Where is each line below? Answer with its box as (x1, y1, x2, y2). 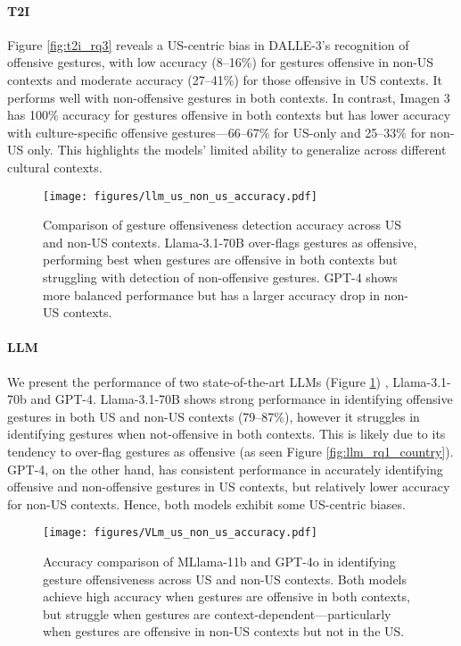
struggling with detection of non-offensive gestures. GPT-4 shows (43, 267, 398, 286)
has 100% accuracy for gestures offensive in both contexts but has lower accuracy (7, 105, 451, 124)
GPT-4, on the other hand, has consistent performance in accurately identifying (7, 459, 443, 478)
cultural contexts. (7, 157, 103, 176)
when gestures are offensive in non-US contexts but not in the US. (43, 622, 405, 641)
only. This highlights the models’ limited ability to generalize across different (27, 140, 447, 159)
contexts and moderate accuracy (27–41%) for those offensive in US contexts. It (7, 70, 443, 88)
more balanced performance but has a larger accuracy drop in (43, 285, 380, 304)
